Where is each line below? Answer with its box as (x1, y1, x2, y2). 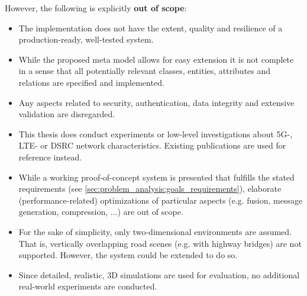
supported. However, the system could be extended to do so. (18, 249, 238, 261)
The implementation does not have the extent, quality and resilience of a (18, 21, 283, 34)
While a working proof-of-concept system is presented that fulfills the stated (18, 170, 295, 183)
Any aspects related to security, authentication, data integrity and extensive (18, 96, 295, 108)
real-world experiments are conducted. (18, 280, 157, 292)
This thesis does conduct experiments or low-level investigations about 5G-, (18, 127, 293, 140)
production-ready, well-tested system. (18, 33, 154, 46)
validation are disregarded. (18, 108, 115, 120)
